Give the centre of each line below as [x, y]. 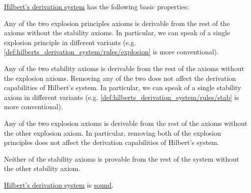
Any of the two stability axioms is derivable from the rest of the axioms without [124, 68]
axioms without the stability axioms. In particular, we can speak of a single [117, 33]
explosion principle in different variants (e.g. [70, 42]
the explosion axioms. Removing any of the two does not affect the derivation [120, 78]
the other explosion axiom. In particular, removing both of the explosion [113, 133]
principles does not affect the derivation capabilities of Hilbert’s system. [112, 142]
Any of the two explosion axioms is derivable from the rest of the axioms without [126, 123]
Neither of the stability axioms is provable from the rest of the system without [122, 158]
